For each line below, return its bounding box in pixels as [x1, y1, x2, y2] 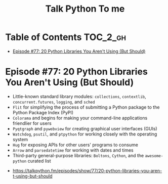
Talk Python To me [45, 3, 125, 15]
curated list [27, 158, 51, 164]
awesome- [145, 153, 163, 158]
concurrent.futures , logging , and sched [12, 99, 95, 105]
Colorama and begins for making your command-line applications [12, 115, 148, 121]
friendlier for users [12, 120, 52, 126]
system [12, 136, 28, 142]
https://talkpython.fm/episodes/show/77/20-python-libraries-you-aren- [12, 167, 162, 173]
